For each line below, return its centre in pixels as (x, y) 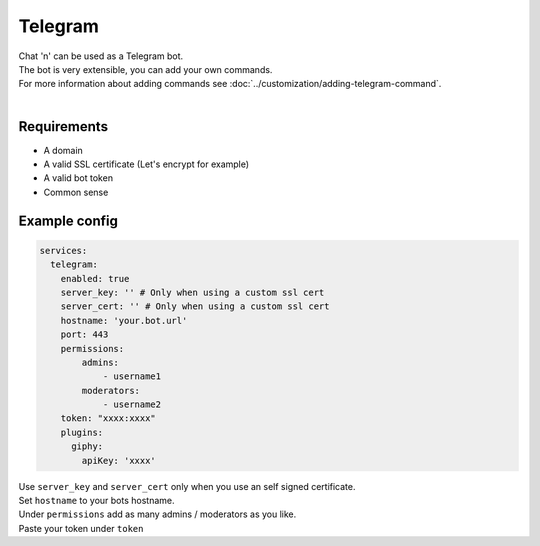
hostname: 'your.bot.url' (124, 320)
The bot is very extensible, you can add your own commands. (145, 69)
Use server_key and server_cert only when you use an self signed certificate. (187, 486)
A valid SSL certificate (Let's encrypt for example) (146, 164)
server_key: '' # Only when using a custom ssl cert (192, 292)
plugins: (82, 432)
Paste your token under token (81, 528)
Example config (68, 220)
